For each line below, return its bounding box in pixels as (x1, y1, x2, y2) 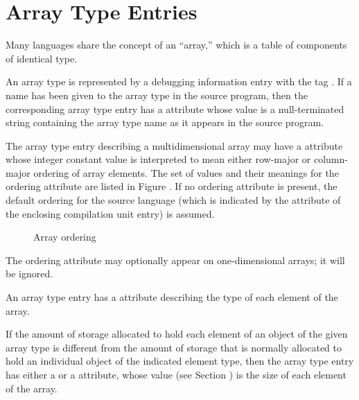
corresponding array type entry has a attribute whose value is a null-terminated (6, 101, 344, 116)
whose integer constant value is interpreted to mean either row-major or (6, 152, 311, 166)
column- (313, 152, 348, 166)
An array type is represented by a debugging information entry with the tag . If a (6, 74, 352, 89)
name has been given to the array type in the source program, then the (6, 87, 308, 102)
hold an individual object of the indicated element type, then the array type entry (6, 354, 354, 368)
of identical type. (6, 51, 78, 65)
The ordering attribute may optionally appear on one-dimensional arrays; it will (6, 252, 345, 267)
